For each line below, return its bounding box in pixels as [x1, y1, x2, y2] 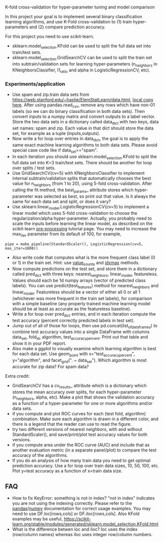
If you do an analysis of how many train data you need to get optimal [12, 457, 151, 464]
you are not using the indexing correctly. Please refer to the [12, 500, 132, 506]
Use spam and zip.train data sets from [12, 91, 90, 97]
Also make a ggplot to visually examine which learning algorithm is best [12, 346, 157, 352]
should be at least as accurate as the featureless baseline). [12, 306, 131, 312]
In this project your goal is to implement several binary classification [5, 14, 142, 19]
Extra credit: [5, 373, 30, 379]
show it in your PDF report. [12, 340, 67, 346]
